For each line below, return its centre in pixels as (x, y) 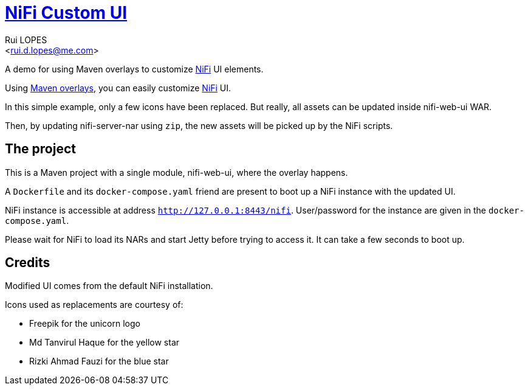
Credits (28, 263)
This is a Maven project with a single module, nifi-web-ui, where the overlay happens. (177, 172)
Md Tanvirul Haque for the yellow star (105, 343)
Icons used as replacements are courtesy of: (94, 305)
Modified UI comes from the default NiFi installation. (109, 286)
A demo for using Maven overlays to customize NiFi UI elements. (134, 69)
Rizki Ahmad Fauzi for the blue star (99, 361)
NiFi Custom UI (66, 13)
